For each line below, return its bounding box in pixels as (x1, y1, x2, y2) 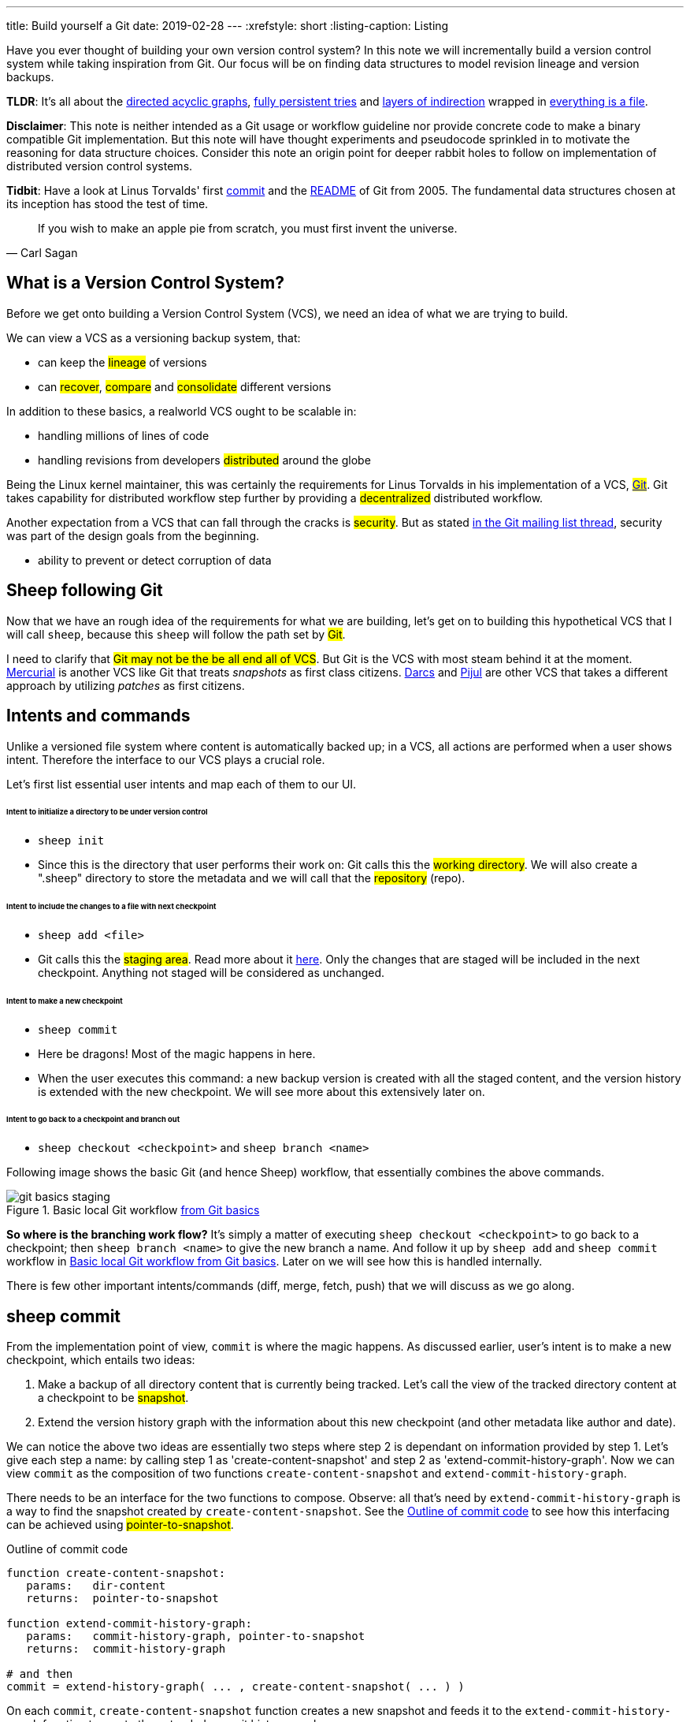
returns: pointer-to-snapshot (26, 1592, 219, 1605)
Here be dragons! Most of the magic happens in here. (38, 1046, 316, 1060)
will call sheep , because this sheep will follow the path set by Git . (6, 627, 346, 641)
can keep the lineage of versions (38, 355, 207, 369)
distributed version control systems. (6, 159, 193, 173)
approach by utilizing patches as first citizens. (6, 678, 245, 692)
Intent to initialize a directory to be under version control (6, 807, 208, 817)
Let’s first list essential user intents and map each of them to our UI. (6, 777, 357, 791)
